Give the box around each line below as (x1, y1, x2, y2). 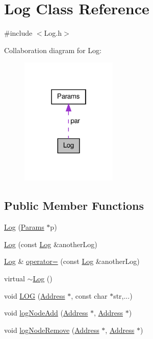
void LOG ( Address (4, 290, 65, 301)
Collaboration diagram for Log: (4, 44, 101, 55)
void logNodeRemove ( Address (4, 324, 99, 335)
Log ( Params (4, 222, 44, 232)
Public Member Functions (4, 198, 144, 213)
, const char (71, 290, 108, 301)
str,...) (113, 290, 133, 301)
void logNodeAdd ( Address (4, 307, 88, 318)
